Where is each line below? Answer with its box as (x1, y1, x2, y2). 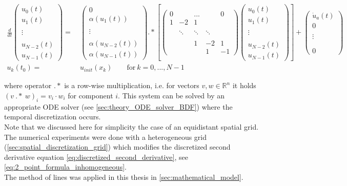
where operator (4, 80, 52, 91)
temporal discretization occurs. (4, 111, 101, 122)
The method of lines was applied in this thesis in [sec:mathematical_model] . (4, 171, 243, 182)
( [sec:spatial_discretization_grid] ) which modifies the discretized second (4, 141, 231, 152)
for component (68, 90, 113, 100)
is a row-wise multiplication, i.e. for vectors (64, 80, 199, 91)
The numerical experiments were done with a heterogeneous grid (4, 131, 207, 142)
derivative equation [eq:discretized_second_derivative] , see (4, 151, 188, 162)
